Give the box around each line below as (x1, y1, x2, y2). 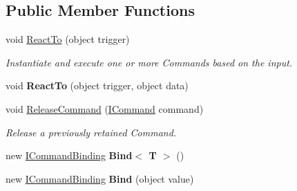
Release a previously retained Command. (6, 125, 177, 139)
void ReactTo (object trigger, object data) (6, 78, 189, 93)
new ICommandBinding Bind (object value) (6, 171, 194, 185)
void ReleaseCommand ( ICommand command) (6, 101, 204, 116)
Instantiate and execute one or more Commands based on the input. (6, 55, 293, 69)
